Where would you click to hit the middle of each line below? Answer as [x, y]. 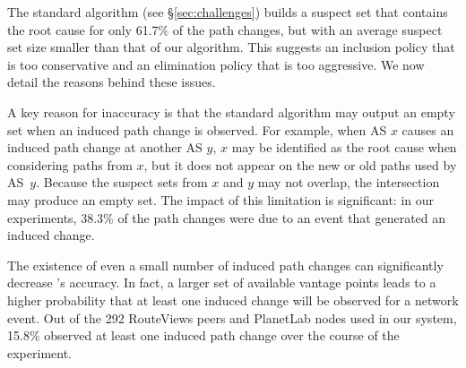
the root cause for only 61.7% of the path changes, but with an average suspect [225, 29]
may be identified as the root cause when [344, 147]
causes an [428, 129]
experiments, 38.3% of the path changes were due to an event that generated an [227, 217]
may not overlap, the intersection [349, 182]
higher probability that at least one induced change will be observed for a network [233, 300]
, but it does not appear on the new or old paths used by [300, 164]
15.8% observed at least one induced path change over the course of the [203, 335]
